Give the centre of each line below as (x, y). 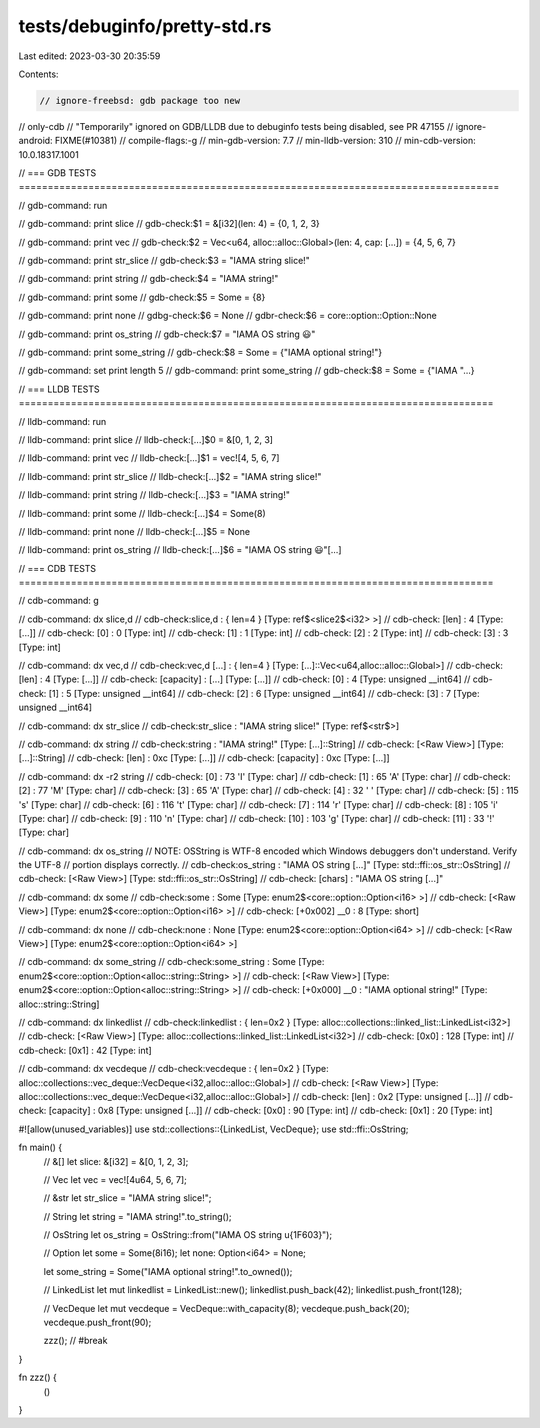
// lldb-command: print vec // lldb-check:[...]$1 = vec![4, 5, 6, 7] (149, 458)
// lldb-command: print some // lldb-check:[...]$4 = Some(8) (142, 513)
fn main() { (40, 1147)
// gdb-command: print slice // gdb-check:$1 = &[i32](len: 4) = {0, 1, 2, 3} (169, 224)
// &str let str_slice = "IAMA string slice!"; (127, 1198)
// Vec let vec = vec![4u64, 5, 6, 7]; (115, 1179)
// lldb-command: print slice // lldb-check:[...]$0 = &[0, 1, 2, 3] (146, 439)
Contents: (38, 74)
